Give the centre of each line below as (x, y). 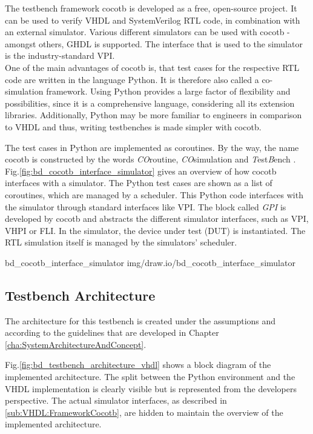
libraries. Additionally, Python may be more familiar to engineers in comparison (153, 115)
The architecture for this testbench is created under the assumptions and (140, 320)
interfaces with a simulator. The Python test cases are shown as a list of (139, 183)
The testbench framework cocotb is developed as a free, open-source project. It (151, 8)
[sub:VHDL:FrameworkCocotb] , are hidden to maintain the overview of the (144, 412)
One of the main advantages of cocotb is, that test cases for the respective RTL (152, 67)
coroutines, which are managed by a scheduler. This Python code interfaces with (154, 194)
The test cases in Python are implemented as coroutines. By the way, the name (152, 147)
